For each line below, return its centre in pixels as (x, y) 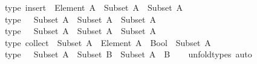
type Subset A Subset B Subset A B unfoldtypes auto (128, 54)
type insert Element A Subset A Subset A (94, 7)
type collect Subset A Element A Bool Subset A (108, 42)
